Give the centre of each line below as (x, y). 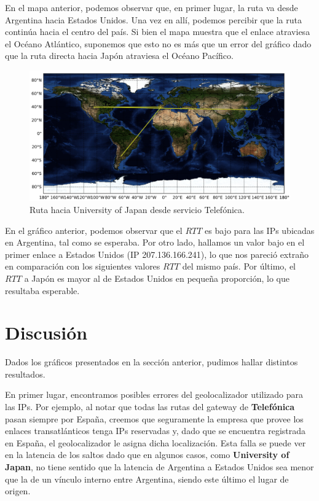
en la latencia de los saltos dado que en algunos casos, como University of (147, 455)
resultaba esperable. (42, 290)
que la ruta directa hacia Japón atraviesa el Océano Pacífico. (119, 56)
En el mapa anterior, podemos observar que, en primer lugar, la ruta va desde (152, 7)
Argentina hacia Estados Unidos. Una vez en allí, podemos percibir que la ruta (153, 19)
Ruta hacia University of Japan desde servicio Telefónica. (137, 209)
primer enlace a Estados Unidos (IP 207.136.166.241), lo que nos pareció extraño (157, 254)
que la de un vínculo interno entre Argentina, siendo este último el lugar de (147, 479)
